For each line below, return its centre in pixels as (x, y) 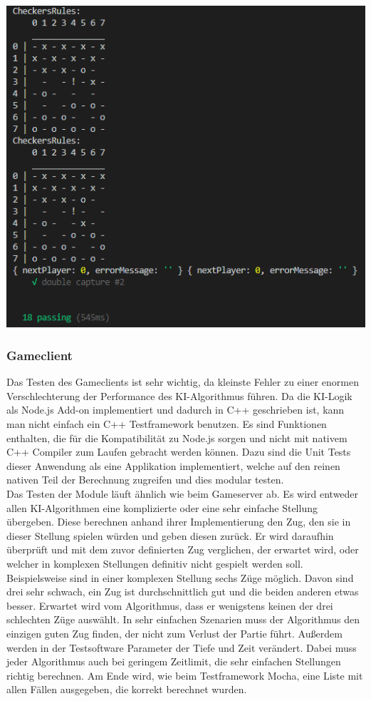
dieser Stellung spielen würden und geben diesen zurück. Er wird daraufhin (170, 535)
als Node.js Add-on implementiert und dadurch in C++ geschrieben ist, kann (176, 410)
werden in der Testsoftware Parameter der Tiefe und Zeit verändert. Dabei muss (182, 647)
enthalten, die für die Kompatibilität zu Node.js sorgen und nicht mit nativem (177, 438)
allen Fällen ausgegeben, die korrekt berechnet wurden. (127, 689)
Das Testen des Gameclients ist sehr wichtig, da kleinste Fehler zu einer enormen (183, 382)
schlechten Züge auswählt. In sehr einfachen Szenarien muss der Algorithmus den (183, 619)
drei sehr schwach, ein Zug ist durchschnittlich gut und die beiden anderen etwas (183, 592)
